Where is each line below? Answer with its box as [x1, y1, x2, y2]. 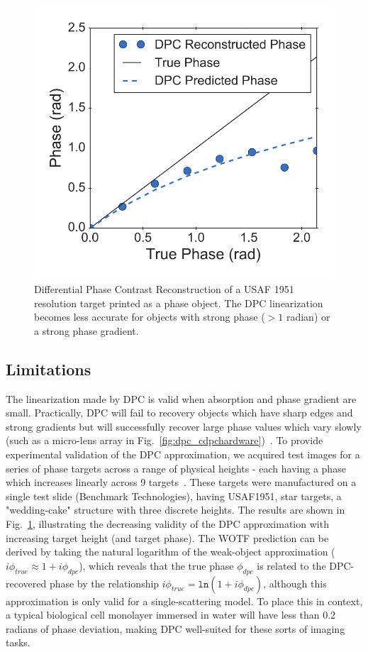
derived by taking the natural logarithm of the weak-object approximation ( [6, 544, 335, 559]
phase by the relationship [49, 575, 160, 590]
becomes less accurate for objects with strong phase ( [34, 309, 265, 324]
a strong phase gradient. [34, 323, 139, 338]
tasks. [6, 635, 30, 650]
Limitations [6, 358, 91, 380]
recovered [6, 575, 47, 590]
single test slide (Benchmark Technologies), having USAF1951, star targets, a [6, 488, 342, 503]
